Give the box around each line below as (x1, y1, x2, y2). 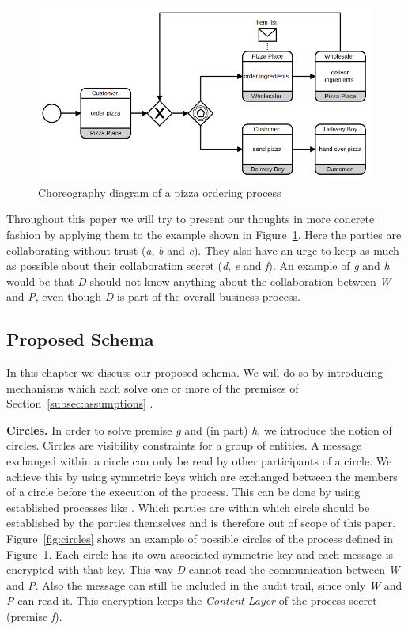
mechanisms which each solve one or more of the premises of (6, 379, 299, 396)
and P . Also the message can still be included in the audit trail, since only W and (6, 576, 402, 593)
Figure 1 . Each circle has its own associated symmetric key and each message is (6, 545, 394, 562)
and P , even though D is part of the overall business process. (6, 288, 300, 305)
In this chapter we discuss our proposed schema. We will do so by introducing (6, 364, 383, 381)
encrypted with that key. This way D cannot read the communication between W (6, 561, 400, 578)
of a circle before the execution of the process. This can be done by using (6, 484, 361, 500)
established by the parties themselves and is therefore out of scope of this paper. (6, 514, 395, 531)
